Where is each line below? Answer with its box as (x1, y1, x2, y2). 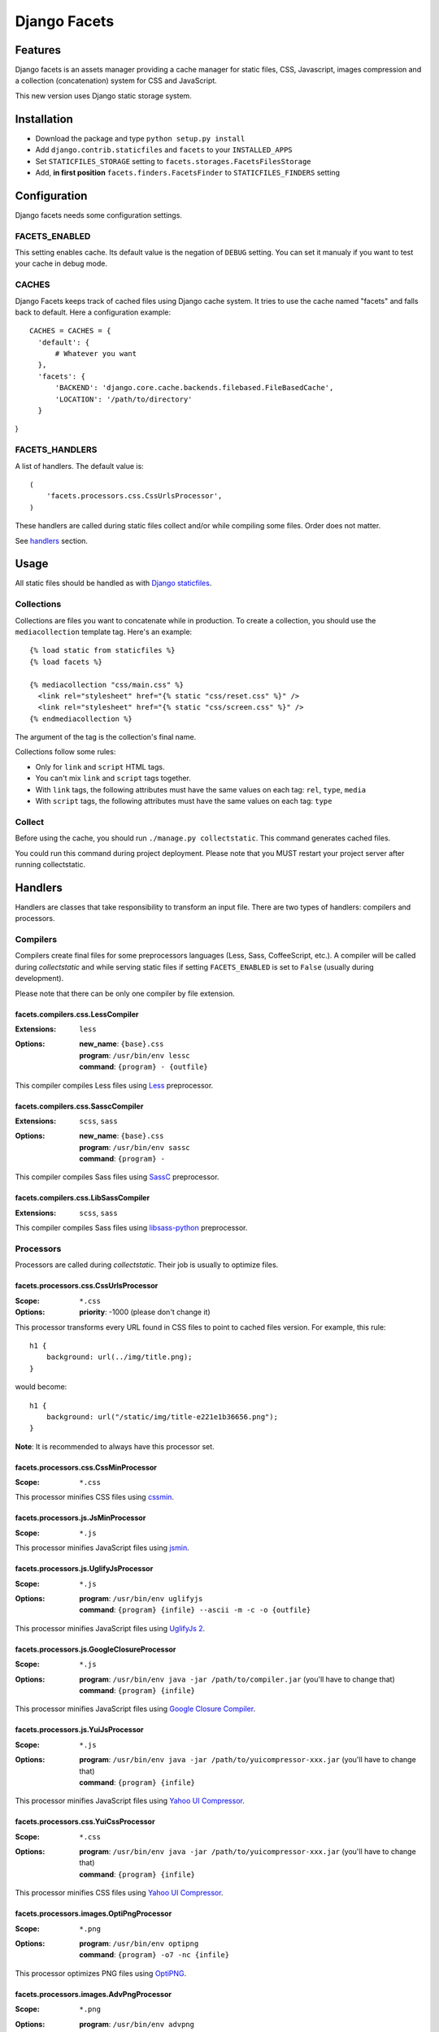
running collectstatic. (15, 859, 85, 869)
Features (15, 43, 61, 57)
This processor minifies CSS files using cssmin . (15, 1492, 175, 1502)
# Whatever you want (54, 350, 137, 358)
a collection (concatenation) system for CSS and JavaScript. (15, 76, 217, 85)
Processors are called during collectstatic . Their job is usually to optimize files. (15, 1260, 279, 1270)
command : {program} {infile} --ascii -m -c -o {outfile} (79, 1605, 311, 1615)
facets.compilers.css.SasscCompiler (15, 1101, 144, 1111)
